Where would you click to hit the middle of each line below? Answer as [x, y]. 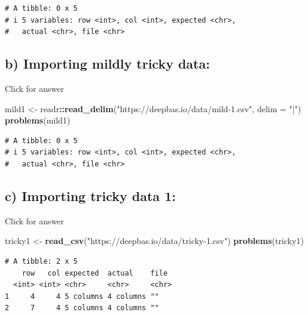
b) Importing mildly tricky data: [107, 64]
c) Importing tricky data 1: [90, 195]
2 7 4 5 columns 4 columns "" [82, 308]
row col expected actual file [95, 273]
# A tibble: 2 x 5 [41, 261]
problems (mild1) [38, 120]
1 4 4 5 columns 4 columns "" [82, 296]
